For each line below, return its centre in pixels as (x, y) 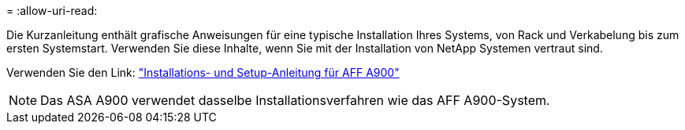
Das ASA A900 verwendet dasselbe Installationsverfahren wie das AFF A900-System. (295, 100)
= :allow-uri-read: (52, 11)
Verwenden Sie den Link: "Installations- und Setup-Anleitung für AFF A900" (203, 72)
